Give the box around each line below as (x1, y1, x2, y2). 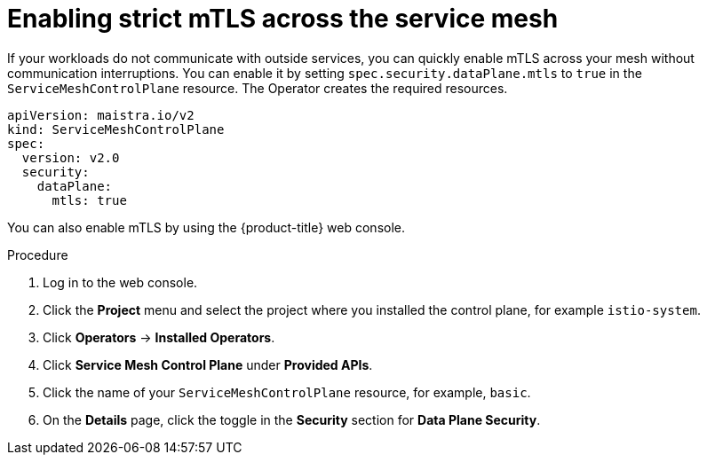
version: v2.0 (21, 150, 120, 165)
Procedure (7, 247, 68, 262)
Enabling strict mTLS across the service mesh (7, 4, 559, 34)
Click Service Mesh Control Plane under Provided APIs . (43, 356, 373, 372)
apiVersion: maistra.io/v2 (7, 107, 195, 122)
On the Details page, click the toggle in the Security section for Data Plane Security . (43, 411, 541, 427)
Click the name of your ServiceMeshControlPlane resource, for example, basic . (43, 384, 531, 400)
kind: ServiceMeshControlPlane (7, 121, 225, 137)
